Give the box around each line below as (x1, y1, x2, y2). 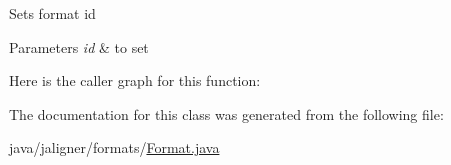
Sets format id (9, 3, 96, 23)
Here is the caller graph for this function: (9, 70, 261, 91)
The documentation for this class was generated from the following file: (9, 103, 444, 124)
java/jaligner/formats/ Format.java (9, 137, 220, 158)
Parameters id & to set (9, 36, 149, 57)
